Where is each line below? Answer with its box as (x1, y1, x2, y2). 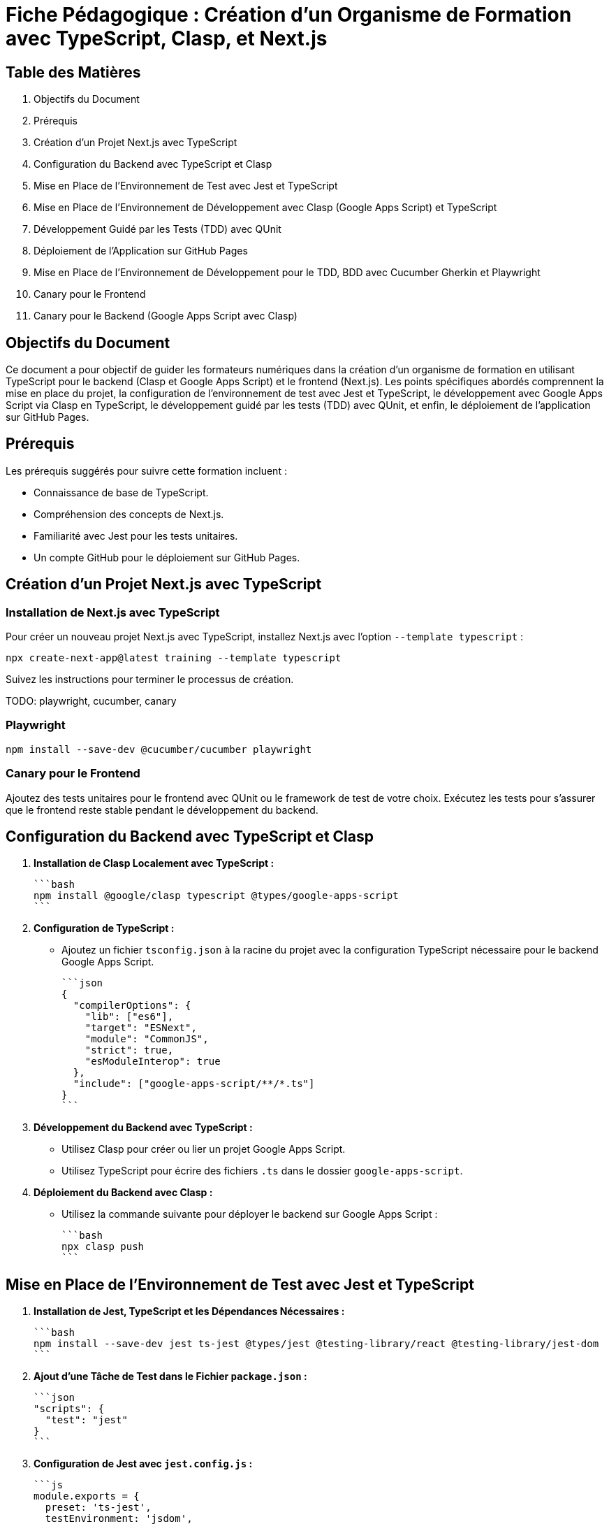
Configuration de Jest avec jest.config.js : (34, 1458, 253, 1470)
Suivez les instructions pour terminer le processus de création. (6, 673, 294, 686)
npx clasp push (61, 1241, 145, 1253)
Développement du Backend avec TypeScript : (34, 1121, 253, 1134)
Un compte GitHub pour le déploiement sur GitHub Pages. (34, 551, 300, 563)
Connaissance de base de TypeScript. (34, 486, 209, 498)
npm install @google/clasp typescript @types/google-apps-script (34, 890, 399, 902)
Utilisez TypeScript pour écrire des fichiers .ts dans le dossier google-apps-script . (61, 1165, 463, 1177)
